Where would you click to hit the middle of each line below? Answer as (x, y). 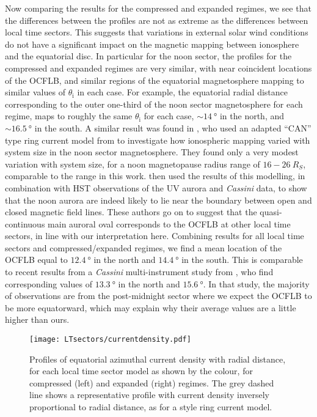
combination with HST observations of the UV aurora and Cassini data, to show (156, 187)
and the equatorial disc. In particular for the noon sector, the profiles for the (148, 56)
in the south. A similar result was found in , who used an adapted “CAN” (173, 127)
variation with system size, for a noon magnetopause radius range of (133, 164)
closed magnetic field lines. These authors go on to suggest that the (131, 212)
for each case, (169, 116)
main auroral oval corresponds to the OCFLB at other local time (169, 223)
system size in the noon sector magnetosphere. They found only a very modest (152, 152)
